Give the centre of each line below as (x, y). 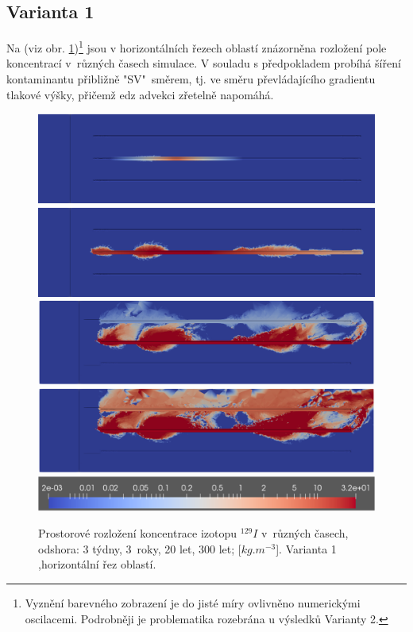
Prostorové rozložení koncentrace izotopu (138, 533)
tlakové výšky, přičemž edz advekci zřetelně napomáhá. (140, 94)
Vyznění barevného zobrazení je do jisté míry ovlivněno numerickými (193, 602)
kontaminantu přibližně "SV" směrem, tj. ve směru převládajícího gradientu (191, 79)
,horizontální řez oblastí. (97, 564)
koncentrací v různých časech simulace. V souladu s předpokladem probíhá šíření (204, 63)
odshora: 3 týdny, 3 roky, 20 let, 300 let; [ (140, 548)
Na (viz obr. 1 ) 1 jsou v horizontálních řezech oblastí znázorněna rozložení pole (197, 46)
